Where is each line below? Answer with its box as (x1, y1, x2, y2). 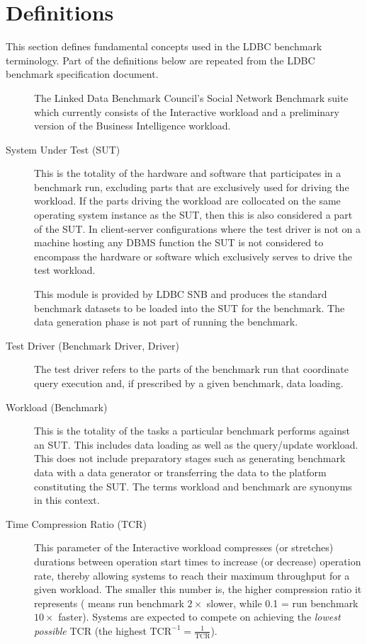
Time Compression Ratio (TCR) (6, 516, 147, 531)
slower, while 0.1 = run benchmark (206, 595, 358, 610)
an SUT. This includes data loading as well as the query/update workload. (34, 437, 358, 452)
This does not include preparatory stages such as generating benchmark (34, 451, 346, 466)
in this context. (34, 493, 100, 507)
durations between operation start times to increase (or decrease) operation (34, 553, 361, 568)
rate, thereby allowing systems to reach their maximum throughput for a (34, 568, 350, 582)
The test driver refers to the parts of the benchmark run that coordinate (34, 362, 349, 376)
